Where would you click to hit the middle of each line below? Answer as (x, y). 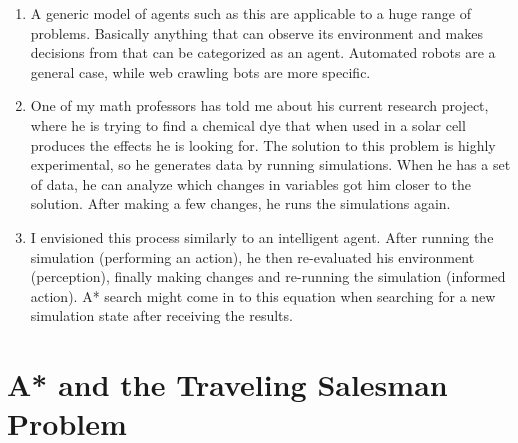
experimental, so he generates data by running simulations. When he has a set (270, 164)
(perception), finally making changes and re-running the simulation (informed (268, 276)
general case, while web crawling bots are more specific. (200, 71)
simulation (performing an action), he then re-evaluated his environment (252, 256)
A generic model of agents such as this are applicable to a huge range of (251, 13)
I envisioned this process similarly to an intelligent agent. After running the (262, 236)
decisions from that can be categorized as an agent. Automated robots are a (263, 52)
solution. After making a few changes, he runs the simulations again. (240, 203)
